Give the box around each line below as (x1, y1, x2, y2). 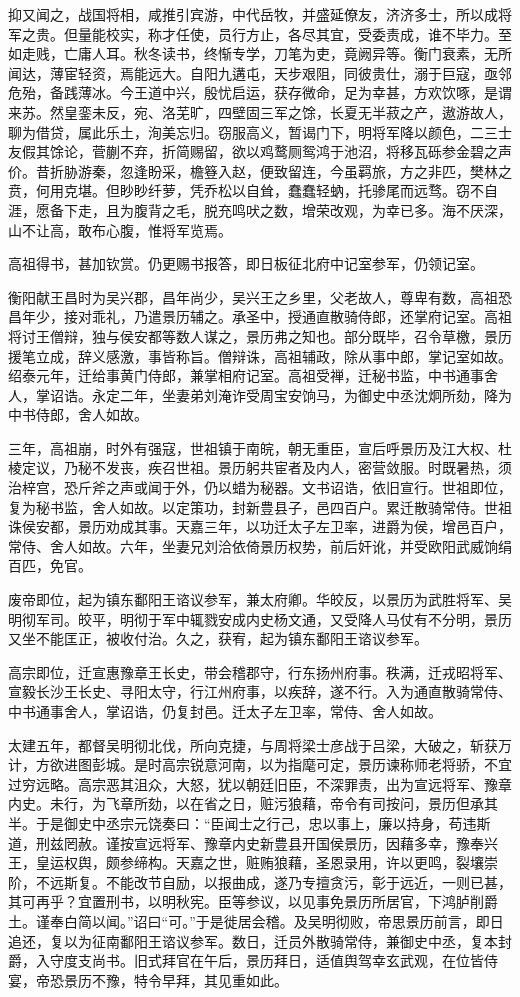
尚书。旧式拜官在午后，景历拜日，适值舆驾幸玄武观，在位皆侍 (91, 950, 498, 971)
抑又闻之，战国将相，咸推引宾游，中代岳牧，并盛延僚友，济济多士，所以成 (8, 4, 498, 24)
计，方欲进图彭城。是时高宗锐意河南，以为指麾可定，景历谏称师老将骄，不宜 (8, 754, 512, 775)
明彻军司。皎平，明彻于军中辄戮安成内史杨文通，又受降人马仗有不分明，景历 (8, 608, 512, 629)
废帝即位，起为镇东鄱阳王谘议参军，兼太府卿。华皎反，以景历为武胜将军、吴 (8, 589, 512, 610)
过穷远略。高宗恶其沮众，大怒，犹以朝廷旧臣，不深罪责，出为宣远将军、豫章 (8, 773, 512, 794)
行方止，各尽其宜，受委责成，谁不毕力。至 (231, 23, 512, 44)
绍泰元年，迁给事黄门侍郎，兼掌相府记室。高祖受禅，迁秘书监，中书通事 (8, 365, 484, 386)
